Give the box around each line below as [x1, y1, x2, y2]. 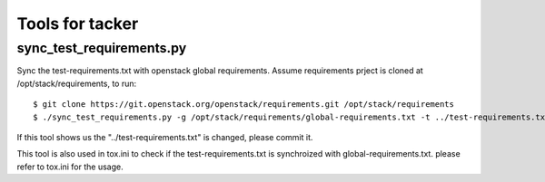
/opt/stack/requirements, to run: [16, 78, 137, 89]
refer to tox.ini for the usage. [16, 161, 124, 172]
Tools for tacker [16, 14, 139, 34]
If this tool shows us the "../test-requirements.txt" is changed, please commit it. [16, 131, 313, 142]
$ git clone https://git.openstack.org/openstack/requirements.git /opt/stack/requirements [33, 100, 454, 110]
